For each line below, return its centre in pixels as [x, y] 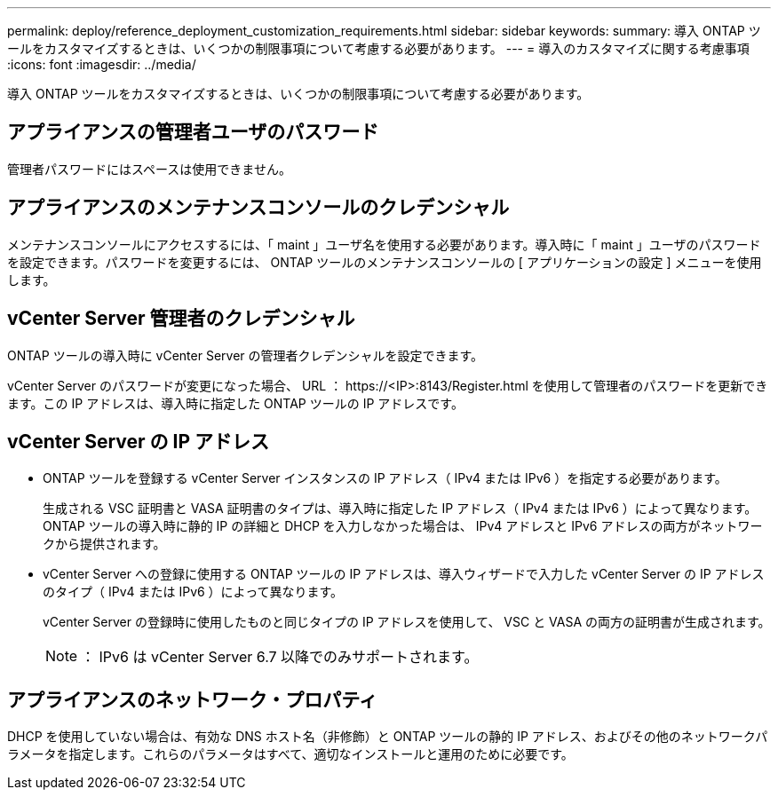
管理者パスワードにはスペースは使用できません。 [149, 169]
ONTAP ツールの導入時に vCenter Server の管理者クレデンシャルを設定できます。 [246, 355]
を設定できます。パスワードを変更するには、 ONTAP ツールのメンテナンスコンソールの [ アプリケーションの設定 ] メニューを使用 [385, 262]
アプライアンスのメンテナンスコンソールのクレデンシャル [258, 208]
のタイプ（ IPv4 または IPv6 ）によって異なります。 [193, 592]
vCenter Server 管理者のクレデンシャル [181, 319]
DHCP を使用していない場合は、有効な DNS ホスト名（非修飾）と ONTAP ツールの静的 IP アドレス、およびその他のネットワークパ [388, 737]
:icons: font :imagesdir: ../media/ [102, 64]
